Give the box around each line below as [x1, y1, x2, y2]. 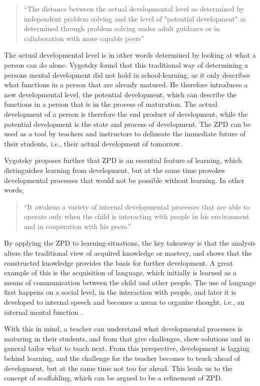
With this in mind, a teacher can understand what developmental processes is [4, 323, 242, 334]
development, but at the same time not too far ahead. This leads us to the [4, 362, 232, 373]
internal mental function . [4, 306, 83, 317]
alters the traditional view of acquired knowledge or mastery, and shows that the [4, 248, 252, 258]
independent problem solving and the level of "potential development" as [24, 13, 246, 24]
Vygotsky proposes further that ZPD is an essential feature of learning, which [4, 155, 242, 165]
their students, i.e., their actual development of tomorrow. [4, 138, 182, 148]
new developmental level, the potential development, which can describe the [4, 89, 237, 99]
